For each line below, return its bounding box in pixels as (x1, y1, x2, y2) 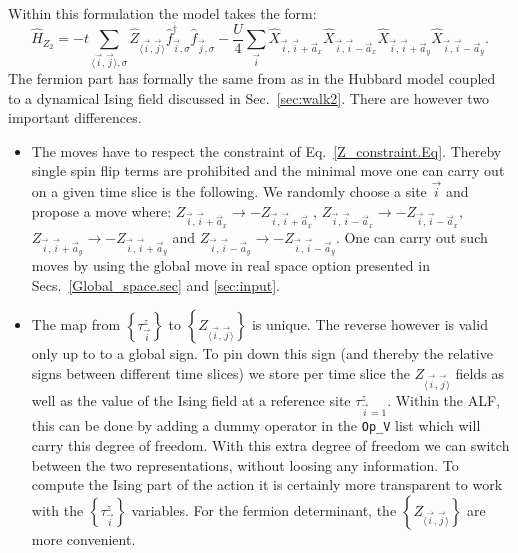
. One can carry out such (335, 226, 488, 247)
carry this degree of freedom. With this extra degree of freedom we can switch (31, 434, 510, 455)
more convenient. (31, 528, 136, 549)
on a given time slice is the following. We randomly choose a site (31, 181, 427, 202)
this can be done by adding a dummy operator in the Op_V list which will (31, 415, 481, 436)
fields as (455, 362, 504, 383)
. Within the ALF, (387, 389, 500, 410)
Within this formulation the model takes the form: (8, 3, 317, 23)
